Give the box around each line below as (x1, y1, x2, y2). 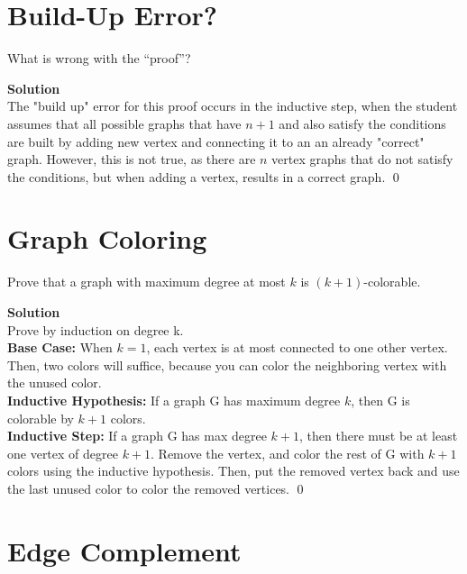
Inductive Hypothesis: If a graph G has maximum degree (7, 390, 341, 409)
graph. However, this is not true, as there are (7, 150, 256, 169)
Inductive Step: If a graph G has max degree (7, 426, 267, 445)
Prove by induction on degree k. (7, 320, 184, 339)
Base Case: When (7, 338, 113, 357)
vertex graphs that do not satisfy (271, 150, 453, 169)
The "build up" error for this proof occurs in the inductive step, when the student (7, 96, 458, 115)
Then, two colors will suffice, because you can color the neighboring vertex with (7, 355, 447, 374)
